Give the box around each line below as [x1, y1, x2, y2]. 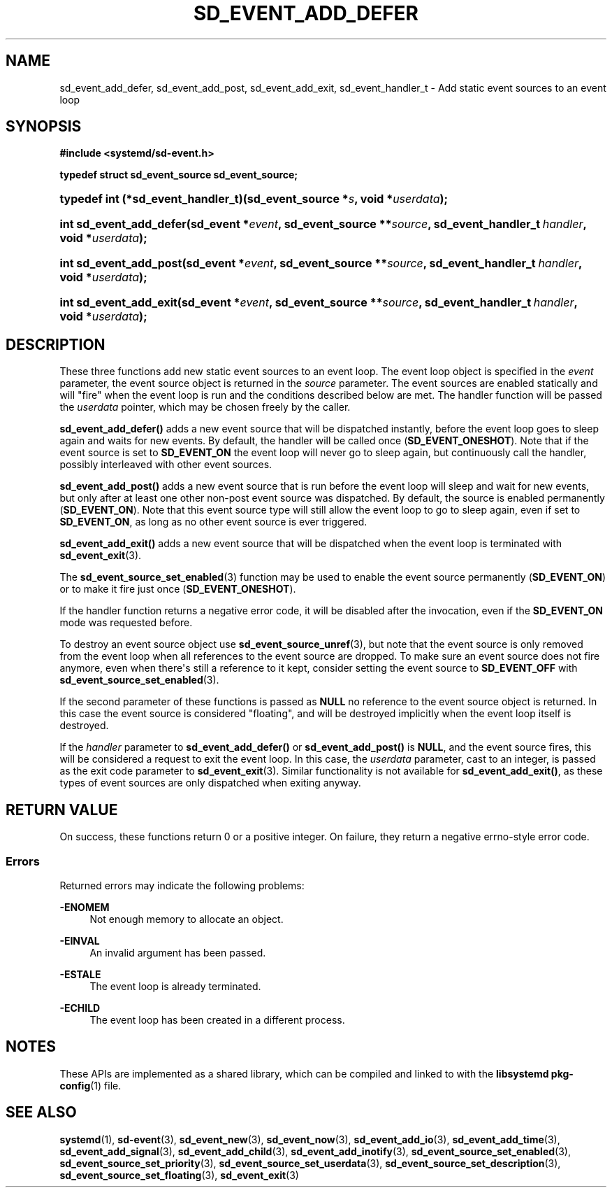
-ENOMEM [59, 901, 110, 913]
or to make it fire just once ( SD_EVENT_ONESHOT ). [59, 583, 296, 595]
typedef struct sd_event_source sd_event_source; [59, 169, 298, 181]
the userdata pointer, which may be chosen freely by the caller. [59, 401, 351, 414]
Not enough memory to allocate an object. [89, 912, 284, 925]
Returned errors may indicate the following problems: [59, 879, 305, 891]
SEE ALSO [6, 1103, 77, 1122]
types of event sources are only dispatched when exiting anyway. [59, 777, 361, 789]
